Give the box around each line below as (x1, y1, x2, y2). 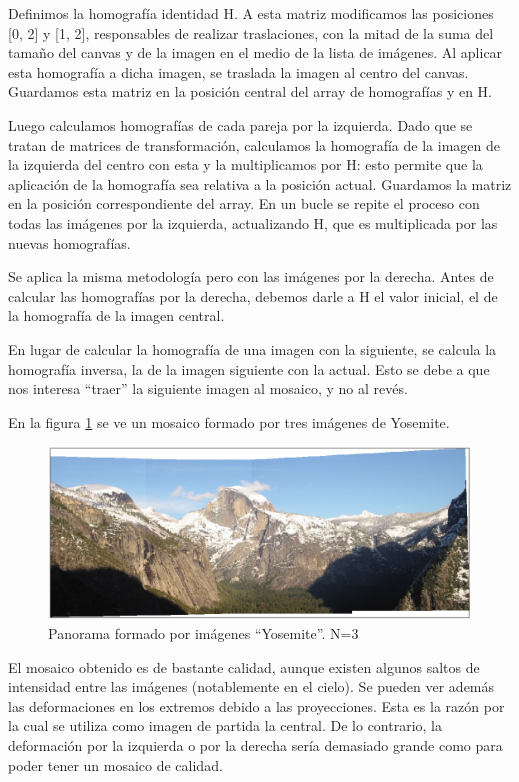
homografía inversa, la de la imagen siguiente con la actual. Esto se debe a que (8, 358, 490, 379)
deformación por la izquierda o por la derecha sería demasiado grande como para (8, 734, 503, 755)
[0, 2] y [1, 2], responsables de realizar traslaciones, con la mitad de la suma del (8, 22, 494, 43)
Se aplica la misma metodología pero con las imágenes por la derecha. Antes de (8, 266, 494, 287)
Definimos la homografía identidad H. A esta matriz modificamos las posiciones (8, 3, 494, 23)
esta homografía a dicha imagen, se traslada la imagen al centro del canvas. (8, 61, 469, 82)
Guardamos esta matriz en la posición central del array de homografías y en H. (8, 81, 493, 102)
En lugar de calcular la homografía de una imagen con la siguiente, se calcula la (8, 338, 497, 359)
